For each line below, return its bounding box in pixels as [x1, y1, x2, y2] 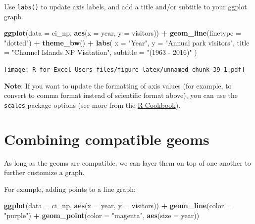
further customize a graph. [4, 167, 85, 178]
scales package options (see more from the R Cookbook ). [4, 99, 181, 110]
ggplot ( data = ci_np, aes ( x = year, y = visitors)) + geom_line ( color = [4, 200, 232, 211]
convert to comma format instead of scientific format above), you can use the [4, 90, 238, 100]
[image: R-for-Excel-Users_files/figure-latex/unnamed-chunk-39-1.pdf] [4, 66, 245, 74]
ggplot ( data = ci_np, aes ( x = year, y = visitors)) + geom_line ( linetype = [4, 28, 241, 38]
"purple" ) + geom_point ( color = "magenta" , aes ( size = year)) [4, 210, 200, 221]
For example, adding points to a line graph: [4, 183, 136, 194]
